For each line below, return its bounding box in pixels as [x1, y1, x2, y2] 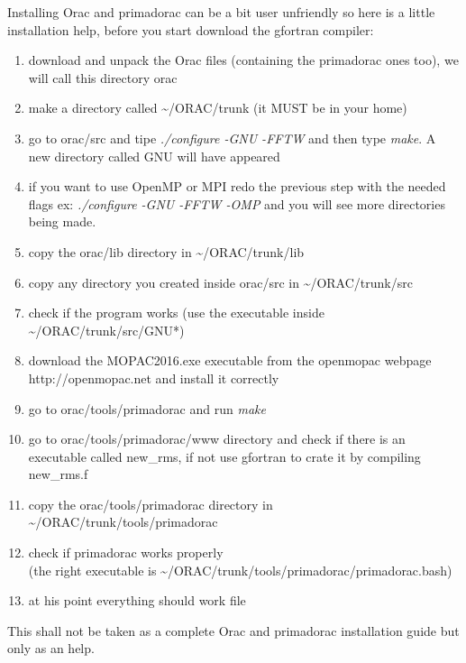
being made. [28, 212, 96, 231]
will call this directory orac [28, 68, 178, 87]
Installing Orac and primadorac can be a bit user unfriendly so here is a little [7, 3, 435, 21]
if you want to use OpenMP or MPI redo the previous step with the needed [28, 177, 446, 196]
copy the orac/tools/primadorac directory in [28, 494, 273, 513]
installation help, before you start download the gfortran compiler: [7, 20, 374, 39]
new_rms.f [28, 465, 88, 483]
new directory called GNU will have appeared [28, 146, 280, 165]
